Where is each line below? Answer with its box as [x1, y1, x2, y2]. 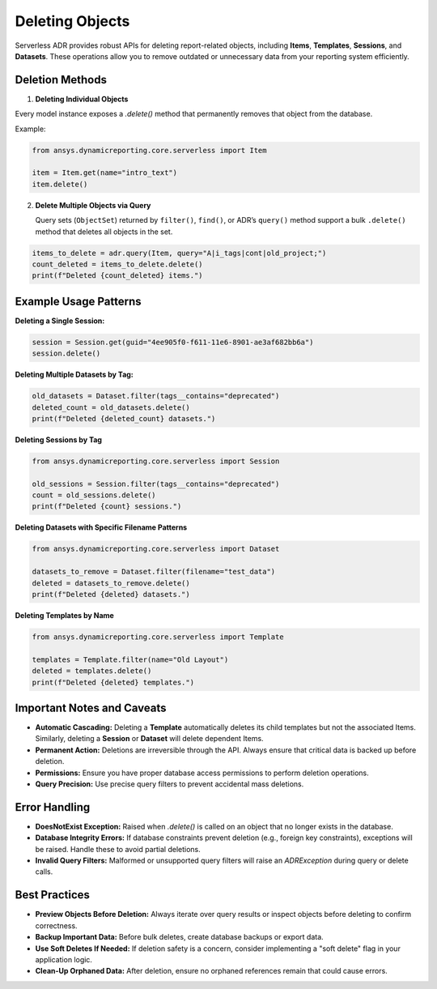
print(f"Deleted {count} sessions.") [32, 502, 182, 511]
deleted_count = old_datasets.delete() [32, 403, 190, 412]
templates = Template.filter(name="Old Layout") [32, 654, 229, 664]
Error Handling [15, 800, 91, 814]
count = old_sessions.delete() [32, 491, 157, 500]
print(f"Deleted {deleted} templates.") [32, 677, 194, 687]
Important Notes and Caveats [15, 701, 167, 714]
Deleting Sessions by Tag [15, 434, 103, 445]
